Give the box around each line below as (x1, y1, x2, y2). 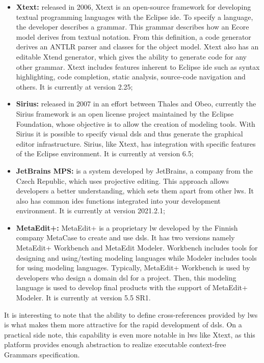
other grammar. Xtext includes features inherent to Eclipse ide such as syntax (16, 61, 260, 72)
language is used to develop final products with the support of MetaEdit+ (16, 282, 248, 293)
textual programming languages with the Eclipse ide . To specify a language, (16, 11, 253, 22)
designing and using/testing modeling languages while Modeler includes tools (16, 252, 257, 263)
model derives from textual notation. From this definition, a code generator (16, 31, 251, 42)
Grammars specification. (4, 349, 80, 359)
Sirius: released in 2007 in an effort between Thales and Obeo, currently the (16, 98, 256, 109)
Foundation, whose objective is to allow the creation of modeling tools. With (16, 118, 255, 129)
